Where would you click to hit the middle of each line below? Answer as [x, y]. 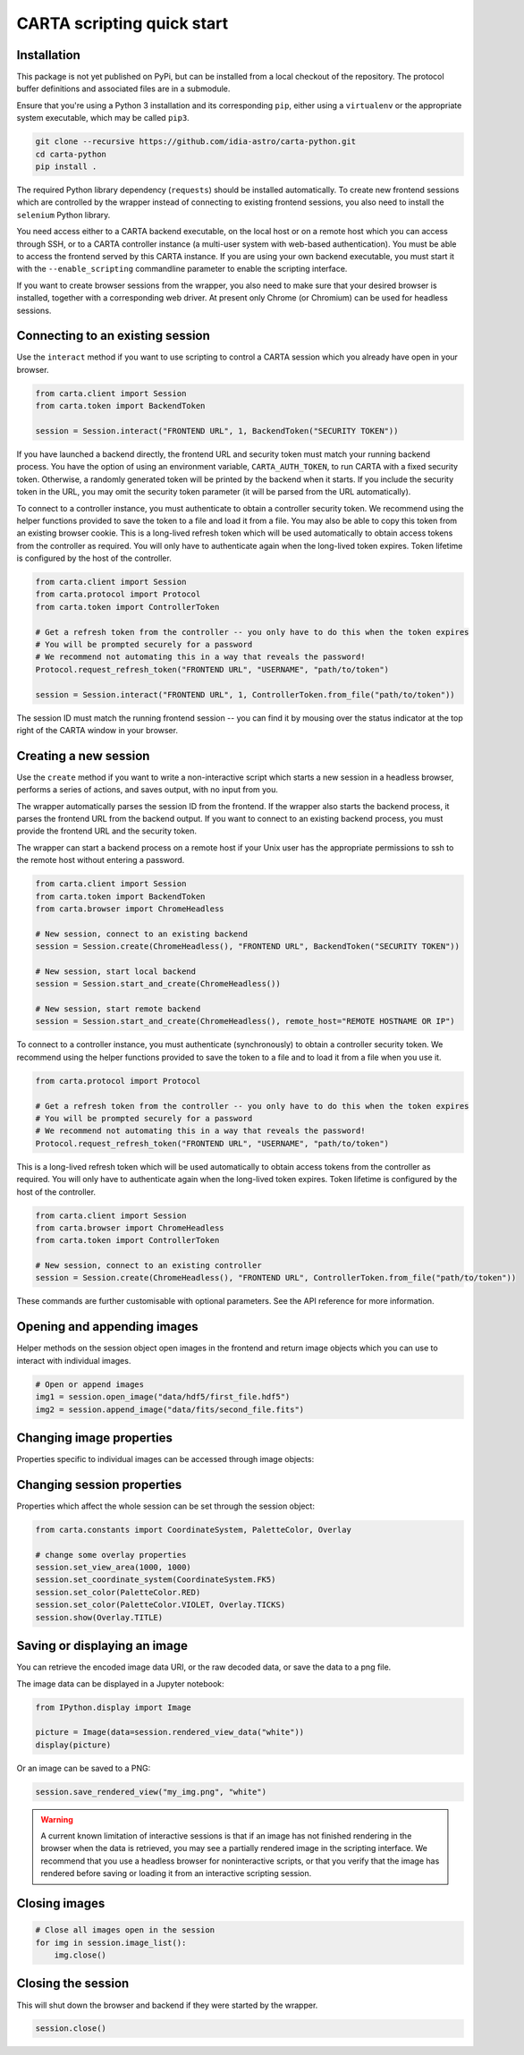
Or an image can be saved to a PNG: [84, 1768]
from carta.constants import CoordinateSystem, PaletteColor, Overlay [194, 1530]
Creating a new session [83, 756]
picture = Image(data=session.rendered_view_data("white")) [170, 1732]
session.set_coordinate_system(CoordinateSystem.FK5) [156, 1580]
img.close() [80, 1955]
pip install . [66, 167]
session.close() [71, 2029]
